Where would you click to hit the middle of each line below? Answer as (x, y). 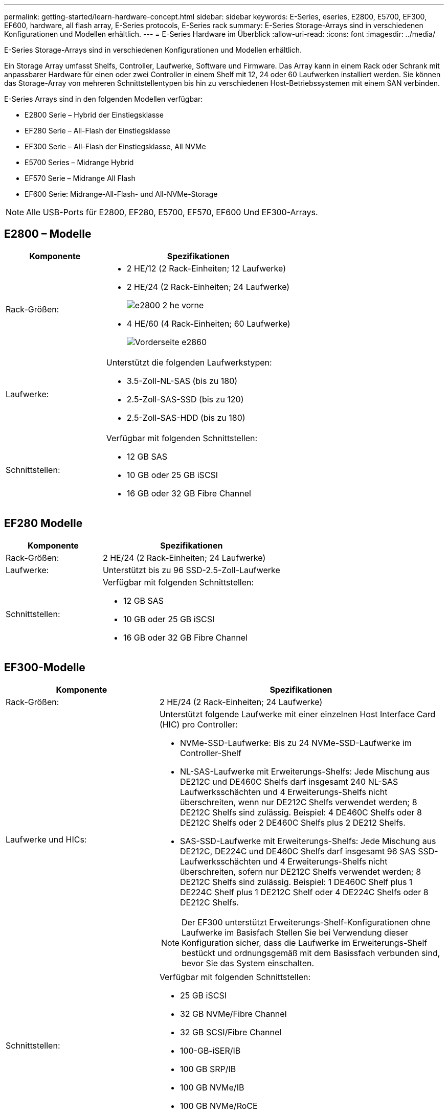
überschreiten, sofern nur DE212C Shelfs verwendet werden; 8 (300, 871)
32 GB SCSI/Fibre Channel (231, 1032)
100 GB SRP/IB (208, 1069)
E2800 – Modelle (48, 234)
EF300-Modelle (45, 668)
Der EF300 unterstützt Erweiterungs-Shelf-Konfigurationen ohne (306, 922)
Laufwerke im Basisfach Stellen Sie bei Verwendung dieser (295, 932)
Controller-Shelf (210, 753)
